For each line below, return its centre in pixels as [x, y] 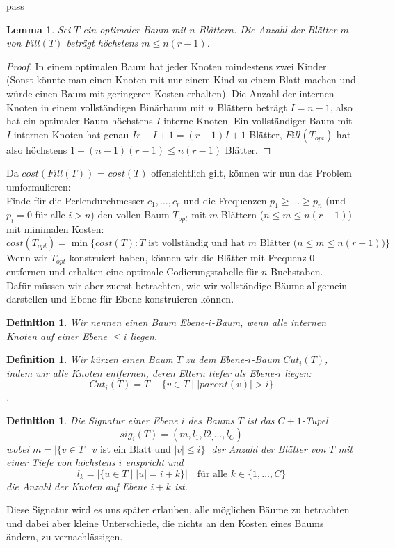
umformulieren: [39, 186]
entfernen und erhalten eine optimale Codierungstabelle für [132, 272]
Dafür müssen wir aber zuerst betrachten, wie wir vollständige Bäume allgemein [177, 285]
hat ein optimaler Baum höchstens [80, 121]
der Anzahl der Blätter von [269, 448]
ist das [260, 420]
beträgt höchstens [102, 43]
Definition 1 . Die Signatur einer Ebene [92, 420]
